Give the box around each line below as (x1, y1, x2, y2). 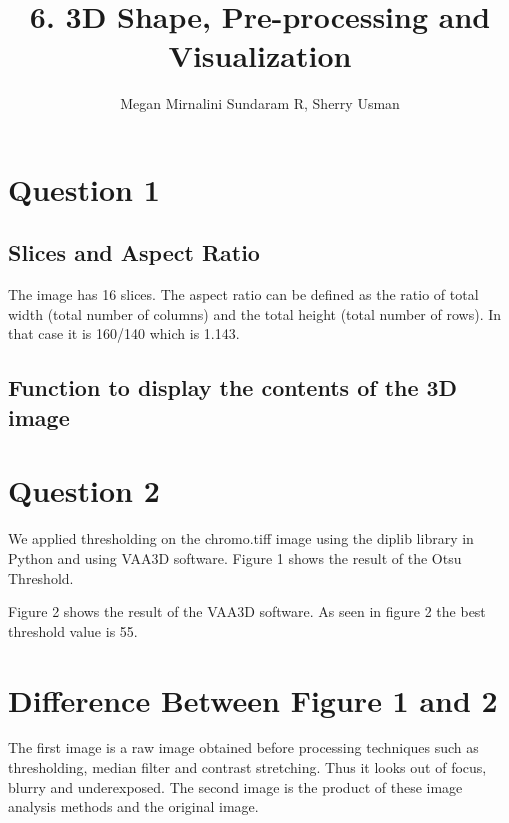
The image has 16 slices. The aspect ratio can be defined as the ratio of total (8, 284, 479, 305)
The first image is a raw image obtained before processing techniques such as (8, 737, 479, 758)
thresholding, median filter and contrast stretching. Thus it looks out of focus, (8, 757, 487, 778)
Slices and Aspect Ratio (8, 237, 260, 268)
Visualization (168, 35, 352, 76)
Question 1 (8, 168, 160, 209)
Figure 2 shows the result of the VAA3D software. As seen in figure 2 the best (8, 601, 486, 622)
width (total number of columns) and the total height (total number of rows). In (8, 303, 502, 324)
